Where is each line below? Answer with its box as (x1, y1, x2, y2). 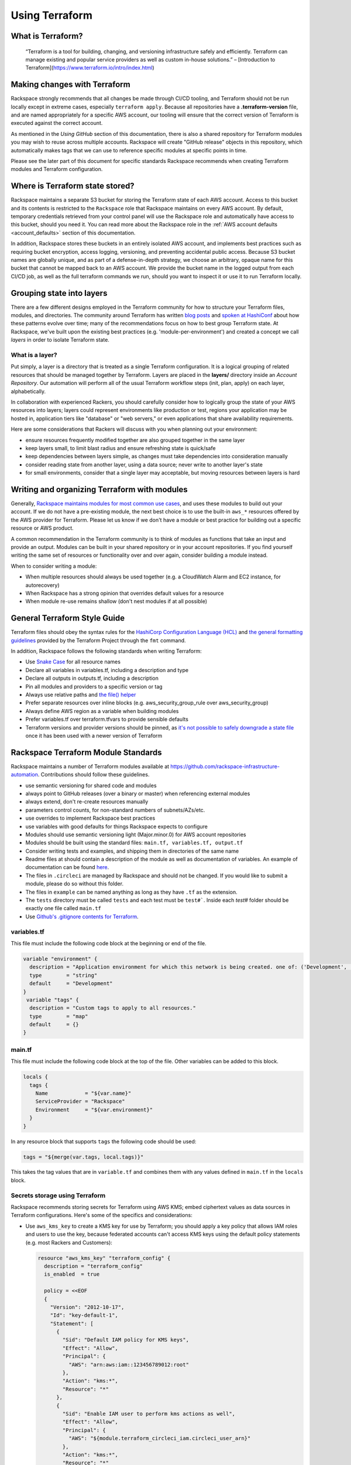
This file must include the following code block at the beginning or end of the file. (11, 939, 207, 946)
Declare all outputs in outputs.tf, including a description (25, 674, 159, 682)
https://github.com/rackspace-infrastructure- (170, 762, 280, 770)
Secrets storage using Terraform (11, 1191, 106, 1200)
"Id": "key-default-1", (50, 1312, 118, 1318)
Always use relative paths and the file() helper (25, 691, 136, 698)
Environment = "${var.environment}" (35, 1106, 153, 1113)
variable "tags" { (26, 996, 79, 1003)
